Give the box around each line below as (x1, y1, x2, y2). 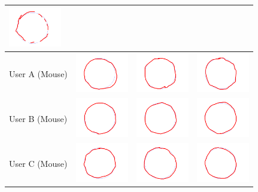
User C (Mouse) (9, 157, 68, 169)
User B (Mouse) (9, 112, 68, 124)
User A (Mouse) (9, 67, 68, 80)
